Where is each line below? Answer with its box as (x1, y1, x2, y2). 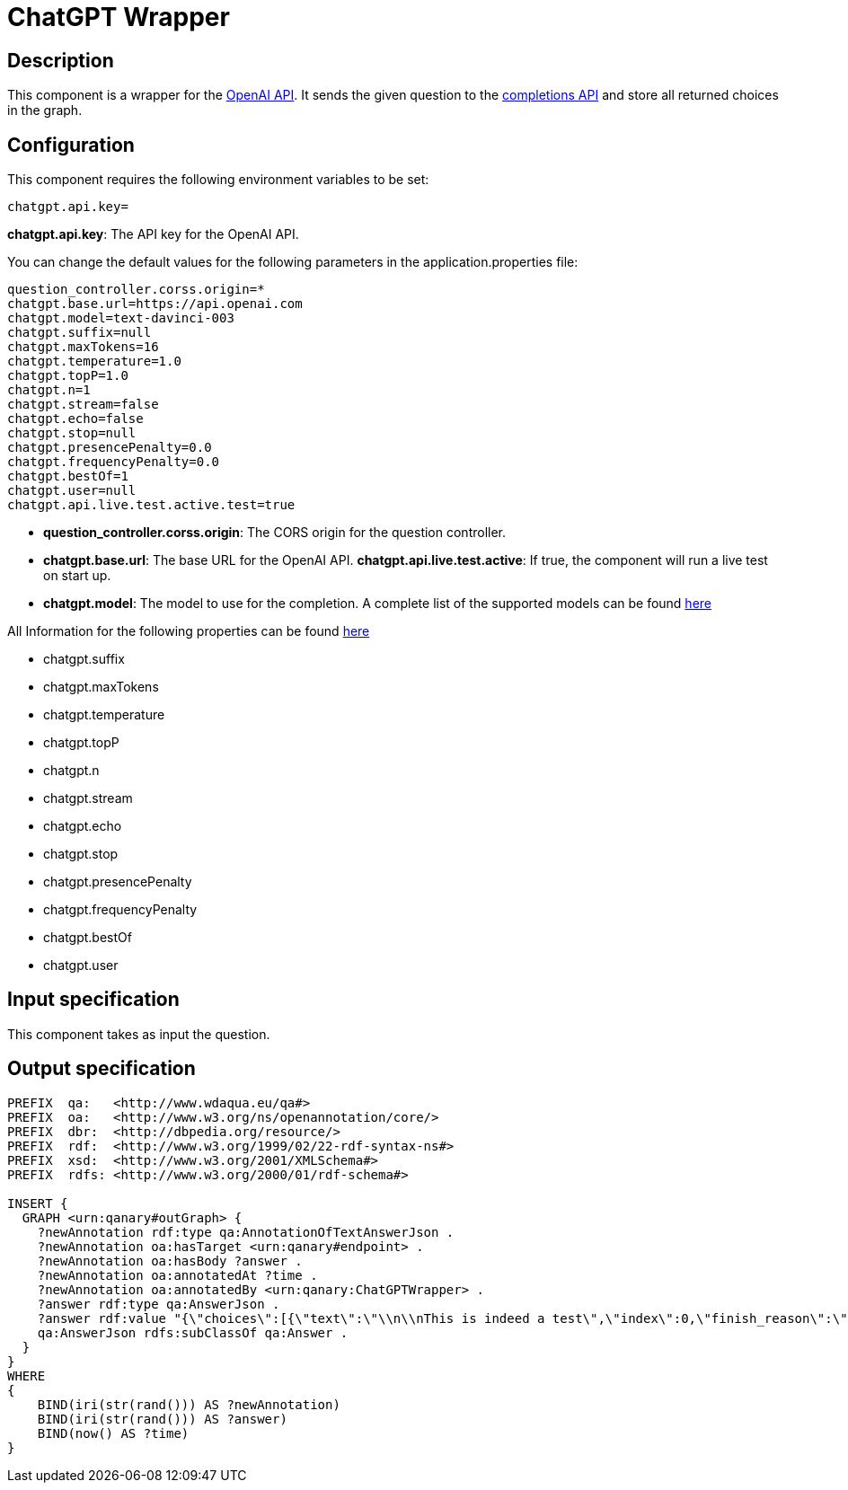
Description (7, 48, 114, 72)
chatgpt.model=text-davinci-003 (7, 311, 234, 326)
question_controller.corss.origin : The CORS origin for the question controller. (43, 525, 507, 541)
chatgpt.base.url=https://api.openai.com (7, 296, 303, 312)
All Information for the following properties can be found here (7, 623, 370, 639)
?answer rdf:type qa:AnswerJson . (37, 1296, 280, 1311)
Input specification (7, 988, 180, 1011)
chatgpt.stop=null (7, 426, 137, 441)
